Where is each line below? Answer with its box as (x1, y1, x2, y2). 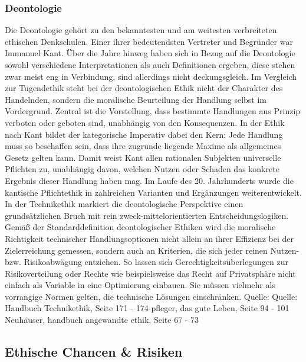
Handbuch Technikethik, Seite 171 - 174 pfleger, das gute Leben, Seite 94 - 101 (5, 302, 289, 314)
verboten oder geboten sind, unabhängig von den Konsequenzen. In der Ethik (5, 116, 285, 128)
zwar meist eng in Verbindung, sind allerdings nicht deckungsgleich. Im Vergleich (5, 70, 297, 82)
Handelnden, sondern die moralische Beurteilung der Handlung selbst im (5, 93, 267, 105)
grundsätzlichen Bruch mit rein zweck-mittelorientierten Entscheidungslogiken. (5, 209, 289, 221)
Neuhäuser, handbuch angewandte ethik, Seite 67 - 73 (5, 313, 199, 326)
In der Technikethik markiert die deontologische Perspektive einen (5, 198, 244, 210)
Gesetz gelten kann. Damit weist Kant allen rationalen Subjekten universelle (5, 151, 281, 163)
